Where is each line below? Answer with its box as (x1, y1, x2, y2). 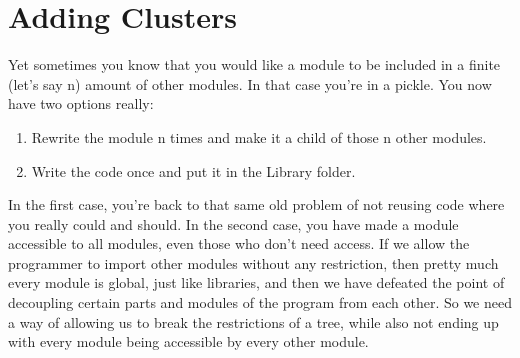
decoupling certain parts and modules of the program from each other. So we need (8, 292, 512, 313)
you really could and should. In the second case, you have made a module (8, 213, 459, 234)
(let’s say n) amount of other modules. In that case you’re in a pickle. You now (8, 73, 492, 94)
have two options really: (8, 93, 154, 114)
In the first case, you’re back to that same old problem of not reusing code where (8, 194, 505, 215)
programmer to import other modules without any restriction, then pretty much (8, 252, 499, 273)
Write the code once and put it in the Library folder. (31, 160, 356, 181)
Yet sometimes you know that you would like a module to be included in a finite (8, 54, 501, 75)
